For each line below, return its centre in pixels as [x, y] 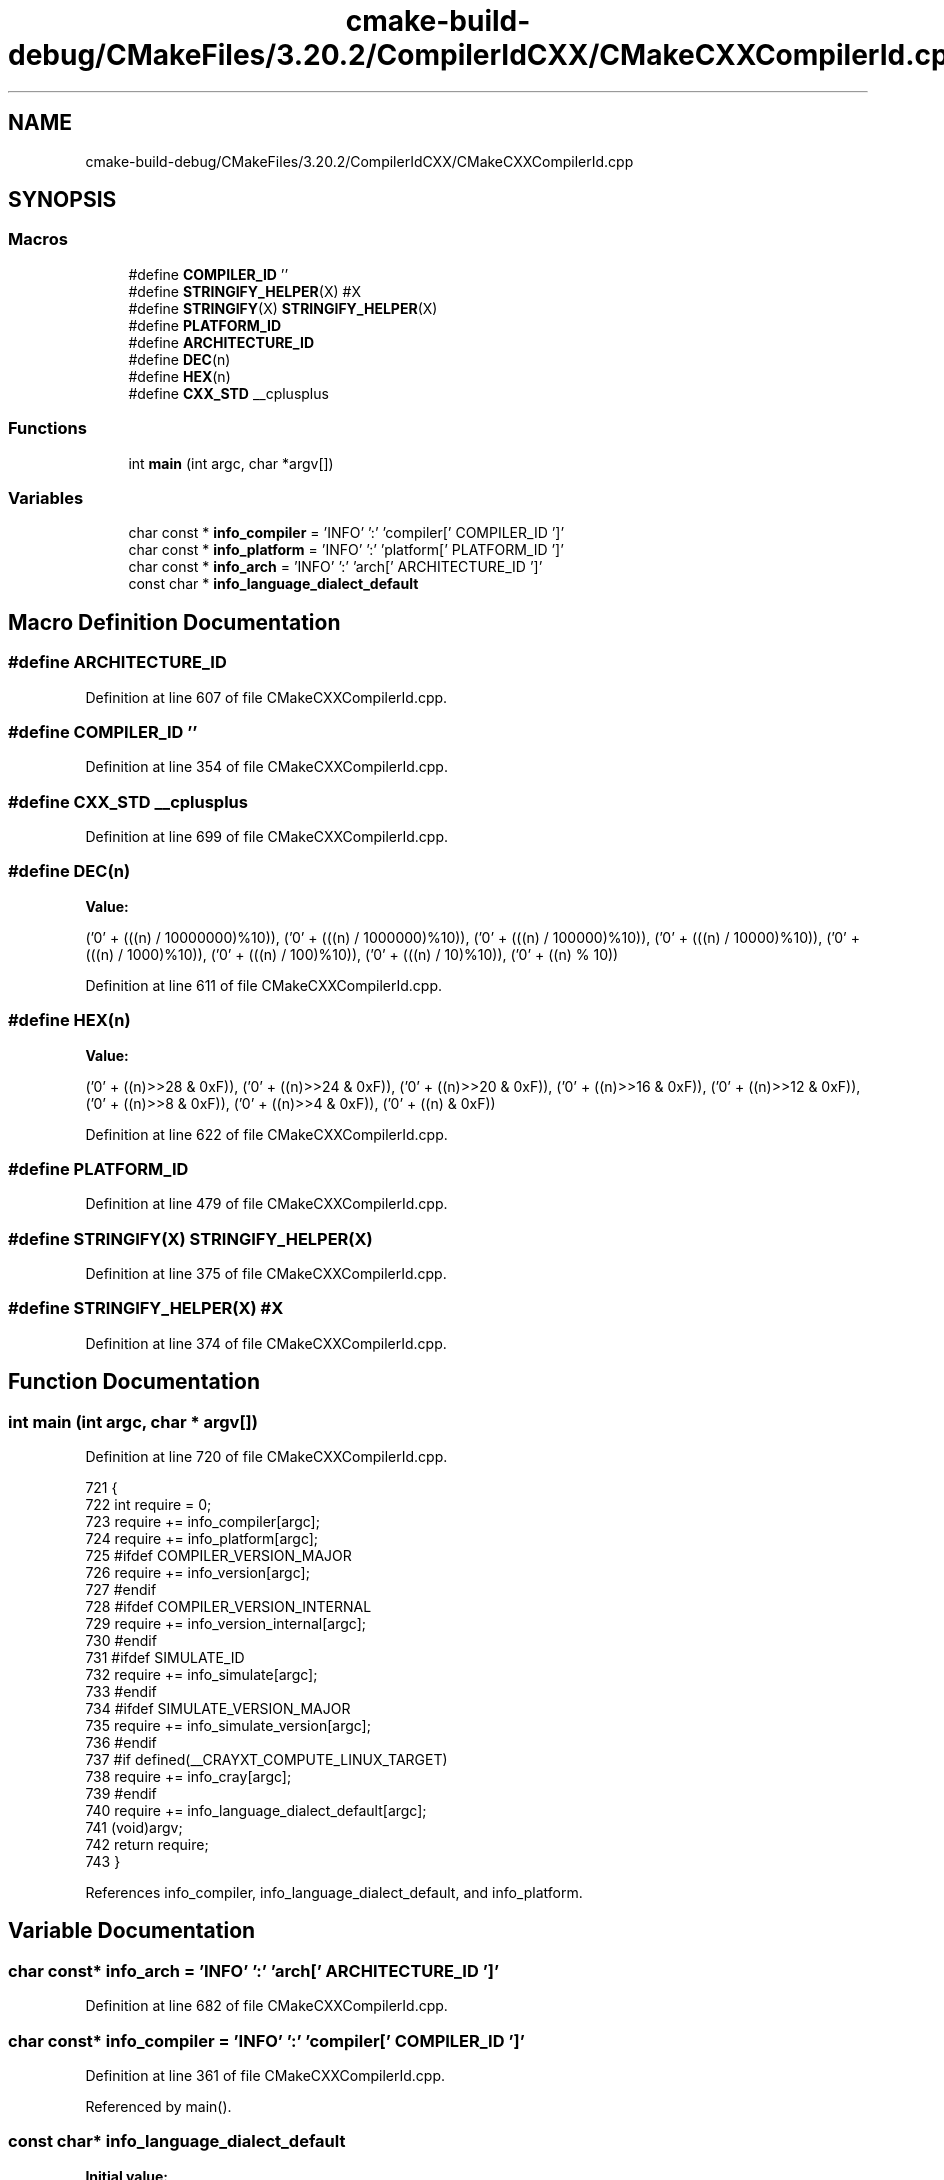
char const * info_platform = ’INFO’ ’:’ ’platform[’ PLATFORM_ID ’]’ [346, 550]
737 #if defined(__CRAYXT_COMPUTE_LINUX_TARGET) [266, 1759]
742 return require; [147, 1844]
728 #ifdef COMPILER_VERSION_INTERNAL [228, 1606]
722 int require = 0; [148, 1504]
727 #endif [121, 1589]
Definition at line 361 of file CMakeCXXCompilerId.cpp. [265, 2075]
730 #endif [121, 1640]
